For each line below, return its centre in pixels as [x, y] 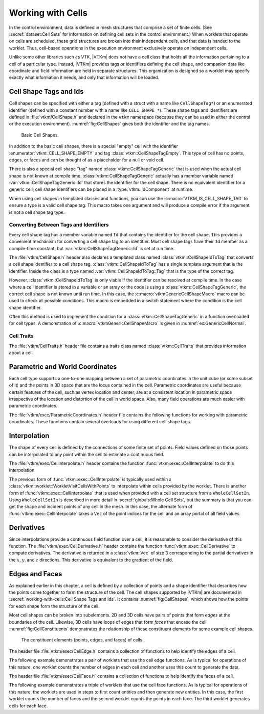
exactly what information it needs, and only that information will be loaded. [84, 77]
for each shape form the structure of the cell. [54, 606]
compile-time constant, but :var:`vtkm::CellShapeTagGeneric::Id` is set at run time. [92, 248]
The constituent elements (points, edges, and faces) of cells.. [83, 640]
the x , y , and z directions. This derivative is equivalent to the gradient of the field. [91, 560]
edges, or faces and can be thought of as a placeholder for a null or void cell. [87, 160]
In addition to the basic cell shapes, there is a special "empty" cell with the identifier [94, 146]
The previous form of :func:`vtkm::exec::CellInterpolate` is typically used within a [90, 479]
